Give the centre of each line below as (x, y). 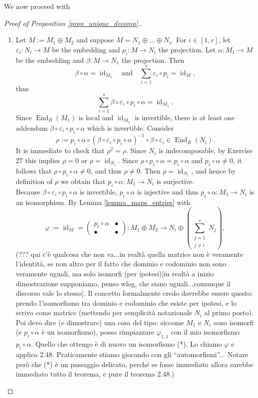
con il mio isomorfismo (205, 332)
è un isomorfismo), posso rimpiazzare (98, 332)
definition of (34, 181)
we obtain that (83, 181)
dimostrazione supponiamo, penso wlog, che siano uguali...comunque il (123, 283)
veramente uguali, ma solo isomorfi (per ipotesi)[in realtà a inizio (115, 273)
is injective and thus (168, 191)
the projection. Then (153, 60)
